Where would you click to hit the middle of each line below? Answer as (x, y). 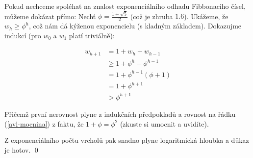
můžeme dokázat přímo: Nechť (50, 16)
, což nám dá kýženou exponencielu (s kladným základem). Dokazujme (135, 26)
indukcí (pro (23, 35)
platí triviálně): (92, 35)
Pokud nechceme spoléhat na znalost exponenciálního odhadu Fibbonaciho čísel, (125, 6)
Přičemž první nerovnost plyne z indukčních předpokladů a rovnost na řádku (120, 114)
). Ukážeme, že (206, 16)
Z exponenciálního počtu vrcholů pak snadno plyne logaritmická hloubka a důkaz (127, 140)
